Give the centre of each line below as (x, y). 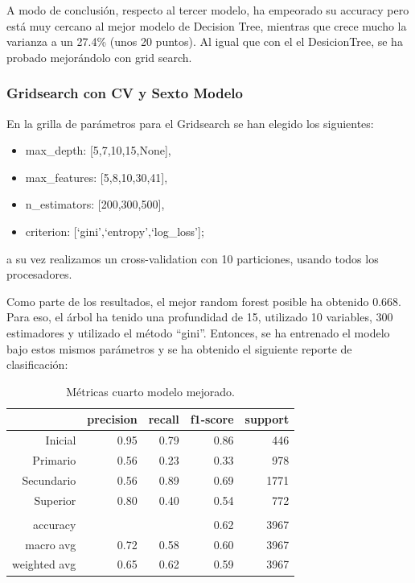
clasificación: (37, 364)
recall (164, 419)
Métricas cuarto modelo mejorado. (150, 391)
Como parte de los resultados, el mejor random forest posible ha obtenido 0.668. (204, 301)
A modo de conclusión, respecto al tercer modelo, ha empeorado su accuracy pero (208, 10)
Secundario (49, 480)
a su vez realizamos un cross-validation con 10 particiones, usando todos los (193, 258)
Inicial (61, 440)
